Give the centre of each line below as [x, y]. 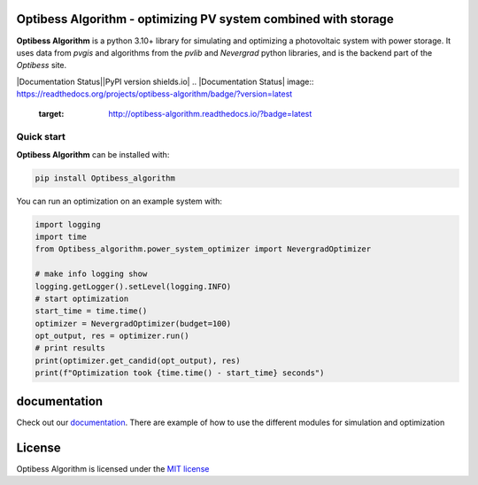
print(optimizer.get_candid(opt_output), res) [138, 360]
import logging [68, 224]
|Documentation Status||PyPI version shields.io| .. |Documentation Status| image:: [165, 81]
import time [61, 236]
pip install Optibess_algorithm [105, 178]
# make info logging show [91, 274]
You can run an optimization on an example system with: [119, 201]
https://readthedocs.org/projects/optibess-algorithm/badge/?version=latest [154, 94]
